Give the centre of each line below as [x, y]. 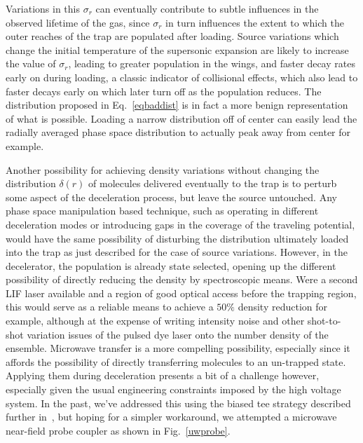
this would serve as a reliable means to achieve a [110, 307]
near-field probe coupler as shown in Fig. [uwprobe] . [118, 430]
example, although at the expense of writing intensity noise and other [155, 321]
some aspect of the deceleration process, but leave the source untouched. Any [171, 197]
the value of [31, 63]
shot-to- [324, 321]
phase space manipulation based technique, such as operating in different [162, 211]
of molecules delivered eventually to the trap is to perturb [213, 183]
